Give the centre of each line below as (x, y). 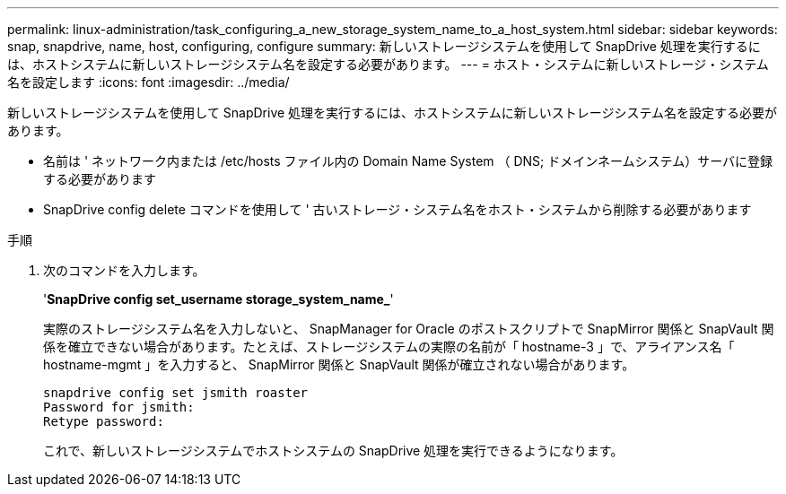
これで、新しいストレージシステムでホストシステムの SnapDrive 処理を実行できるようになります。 (333, 451)
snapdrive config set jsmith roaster (176, 393)
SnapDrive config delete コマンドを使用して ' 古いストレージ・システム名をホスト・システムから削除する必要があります (397, 209)
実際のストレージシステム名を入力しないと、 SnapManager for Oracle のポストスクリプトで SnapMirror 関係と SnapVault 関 (409, 329)
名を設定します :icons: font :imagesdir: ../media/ (148, 82)
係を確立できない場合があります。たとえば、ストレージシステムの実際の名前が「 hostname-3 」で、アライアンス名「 (389, 347)
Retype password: (104, 421)
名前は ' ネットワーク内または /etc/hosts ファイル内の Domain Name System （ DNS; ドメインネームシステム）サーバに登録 (408, 161)
